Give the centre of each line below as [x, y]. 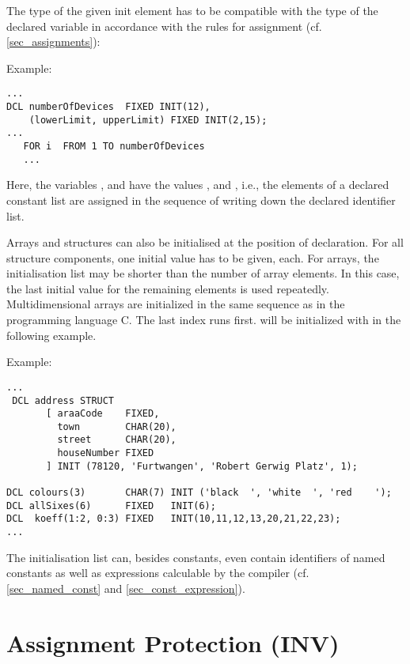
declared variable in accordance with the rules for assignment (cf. [164, 26]
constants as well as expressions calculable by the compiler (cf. [158, 573]
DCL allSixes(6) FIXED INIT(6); [111, 506]
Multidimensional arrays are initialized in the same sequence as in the [176, 304]
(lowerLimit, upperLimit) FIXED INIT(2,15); [148, 120]
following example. [51, 335]
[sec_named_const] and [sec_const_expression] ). [126, 588]
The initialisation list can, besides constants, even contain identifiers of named [196, 557]
